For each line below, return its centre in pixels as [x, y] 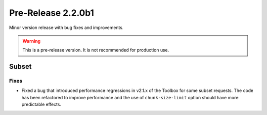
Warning [31, 41]
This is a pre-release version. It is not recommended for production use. [96, 50]
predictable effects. [41, 104]
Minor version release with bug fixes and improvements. [66, 28]
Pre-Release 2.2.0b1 [51, 13]
